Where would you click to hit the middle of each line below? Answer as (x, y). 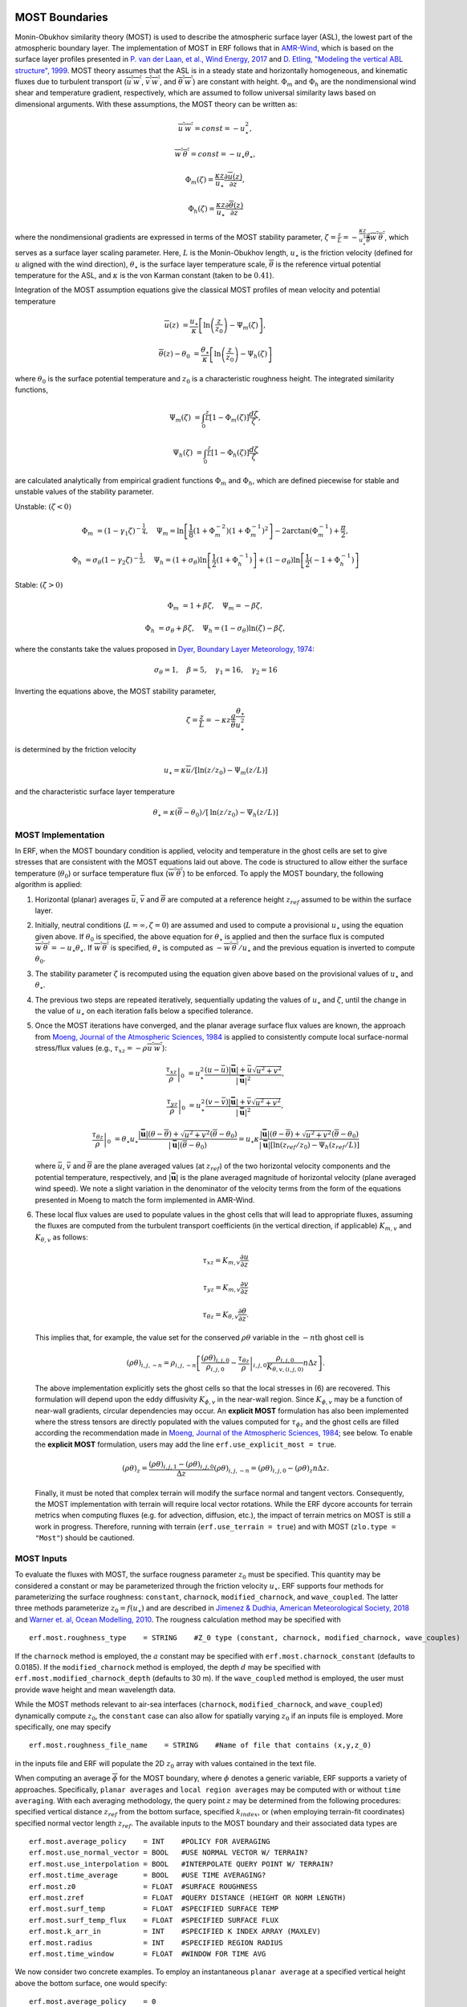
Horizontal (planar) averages (82, 899)
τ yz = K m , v (221, 1288)
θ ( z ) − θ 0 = (179, 355)
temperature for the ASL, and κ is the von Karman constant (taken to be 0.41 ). (144, 275)
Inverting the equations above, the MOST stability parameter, (116, 691)
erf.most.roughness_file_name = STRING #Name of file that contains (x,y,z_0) (201, 1745)
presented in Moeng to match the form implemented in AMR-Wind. (145, 1199)
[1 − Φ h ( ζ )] (230, 454)
